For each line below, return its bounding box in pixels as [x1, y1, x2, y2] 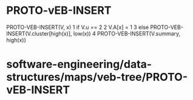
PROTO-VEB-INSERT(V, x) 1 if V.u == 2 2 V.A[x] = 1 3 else [6, 23, 149, 31]
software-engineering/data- [6, 58, 152, 71]
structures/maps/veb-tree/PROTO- [6, 70, 188, 84]
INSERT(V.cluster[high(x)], [6, 30, 72, 37]
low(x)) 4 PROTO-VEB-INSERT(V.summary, [73, 30, 181, 37]
